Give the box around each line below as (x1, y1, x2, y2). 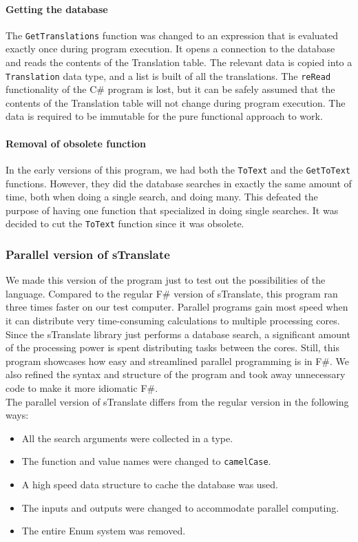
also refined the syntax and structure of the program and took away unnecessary (6, 367, 346, 382)
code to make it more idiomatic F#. (6, 380, 158, 395)
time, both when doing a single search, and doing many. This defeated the (6, 189, 318, 204)
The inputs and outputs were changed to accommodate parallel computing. (21, 500, 339, 514)
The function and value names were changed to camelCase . (21, 454, 271, 468)
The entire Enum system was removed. (21, 523, 186, 538)
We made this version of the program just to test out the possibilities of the (6, 273, 326, 287)
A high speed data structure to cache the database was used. (21, 477, 278, 491)
